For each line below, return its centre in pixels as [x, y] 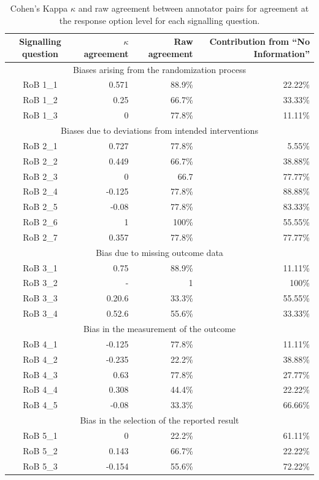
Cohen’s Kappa [39, 8]
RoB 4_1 [40, 343]
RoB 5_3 [40, 466]
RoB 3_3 [40, 298]
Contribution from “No [259, 41]
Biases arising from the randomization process [159, 69]
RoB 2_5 [40, 207]
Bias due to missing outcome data [159, 252]
